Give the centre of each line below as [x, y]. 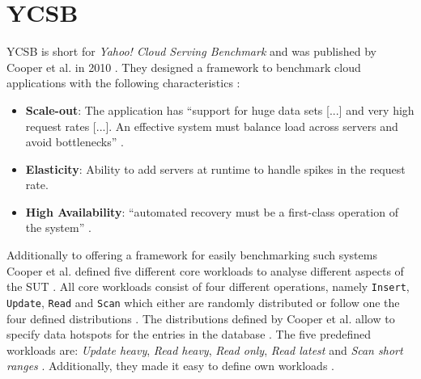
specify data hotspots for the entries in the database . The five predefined [189, 334]
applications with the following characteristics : [123, 83]
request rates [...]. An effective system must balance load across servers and [212, 126]
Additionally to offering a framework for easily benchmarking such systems [192, 255]
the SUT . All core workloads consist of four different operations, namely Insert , [208, 286]
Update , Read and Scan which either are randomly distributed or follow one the [203, 302]
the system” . [58, 227]
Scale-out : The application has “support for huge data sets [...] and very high [220, 109]
